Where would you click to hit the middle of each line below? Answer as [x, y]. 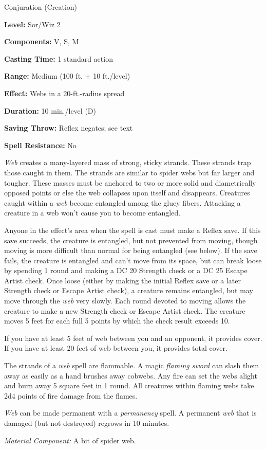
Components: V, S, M [42, 41]
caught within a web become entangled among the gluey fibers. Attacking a [122, 202]
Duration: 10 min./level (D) [50, 110]
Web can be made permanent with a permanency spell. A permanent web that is [130, 413]
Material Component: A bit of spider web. [70, 440]
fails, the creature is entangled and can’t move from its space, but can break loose [133, 260]
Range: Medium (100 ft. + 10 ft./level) [67, 76]
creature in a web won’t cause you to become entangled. [92, 213]
